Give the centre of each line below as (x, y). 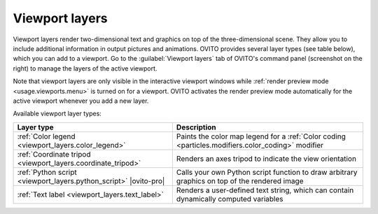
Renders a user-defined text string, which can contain (265, 190)
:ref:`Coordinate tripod (54, 154)
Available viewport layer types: (57, 114)
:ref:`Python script (47, 172)
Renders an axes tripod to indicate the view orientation (266, 159)
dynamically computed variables (230, 199)
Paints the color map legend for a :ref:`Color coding (261, 136)
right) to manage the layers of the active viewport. (85, 68)
